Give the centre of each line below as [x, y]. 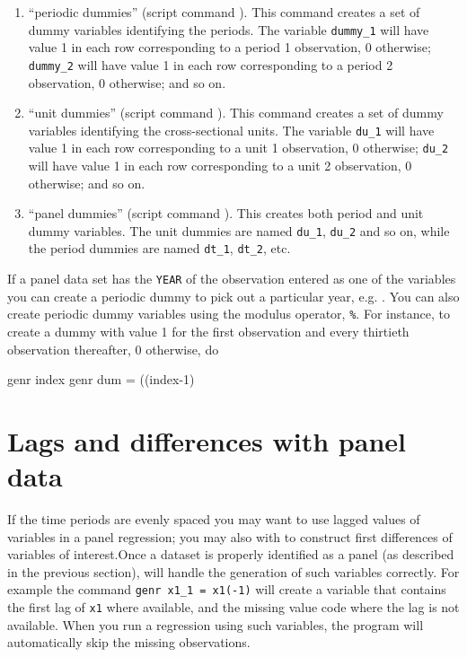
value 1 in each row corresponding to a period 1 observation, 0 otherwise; [229, 47]
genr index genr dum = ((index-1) [101, 379]
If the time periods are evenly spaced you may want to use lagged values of [214, 519]
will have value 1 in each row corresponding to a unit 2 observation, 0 [220, 165]
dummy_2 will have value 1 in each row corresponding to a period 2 [211, 64]
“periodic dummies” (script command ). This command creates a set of [224, 12]
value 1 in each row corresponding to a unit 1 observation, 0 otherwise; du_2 [238, 148]
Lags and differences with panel [207, 440]
